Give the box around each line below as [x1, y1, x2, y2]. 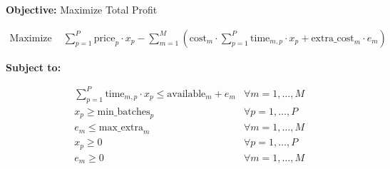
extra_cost [311, 33, 354, 43]
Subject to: [6, 59, 61, 74]
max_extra [98, 123, 143, 133]
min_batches [97, 106, 150, 117]
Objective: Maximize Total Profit [6, 2, 158, 16]
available [167, 88, 206, 99]
